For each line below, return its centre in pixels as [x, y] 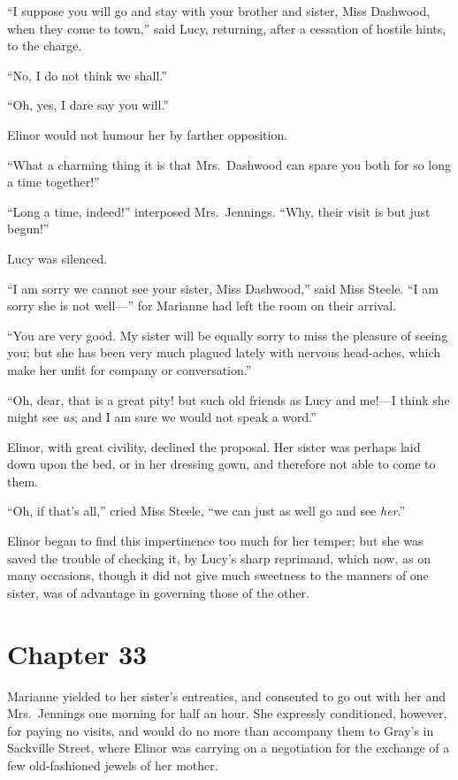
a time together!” [53, 182]
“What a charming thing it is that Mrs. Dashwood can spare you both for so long [229, 164]
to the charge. [45, 46]
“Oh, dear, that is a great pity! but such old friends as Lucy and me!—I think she [229, 399]
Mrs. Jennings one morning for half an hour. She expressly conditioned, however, [227, 713]
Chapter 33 [77, 653]
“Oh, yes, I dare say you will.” [88, 105]
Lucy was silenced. [57, 258]
